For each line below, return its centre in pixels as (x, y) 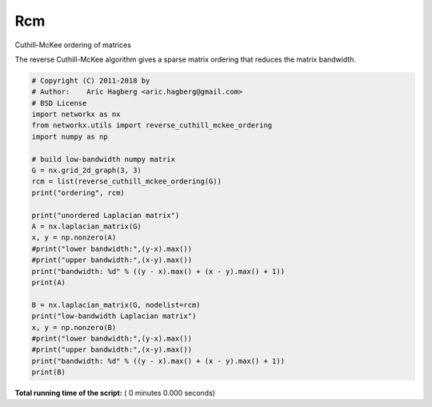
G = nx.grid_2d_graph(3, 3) (86, 171)
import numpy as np (70, 137)
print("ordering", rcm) (78, 193)
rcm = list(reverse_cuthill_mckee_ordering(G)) (126, 181)
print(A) (49, 282)
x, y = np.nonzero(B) (74, 327)
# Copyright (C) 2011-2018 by (91, 81)
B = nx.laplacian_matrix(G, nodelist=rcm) (116, 305)
